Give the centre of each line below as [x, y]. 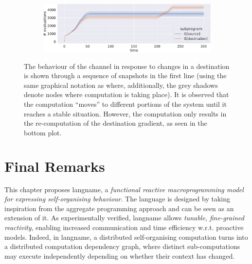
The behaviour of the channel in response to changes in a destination [127, 66]
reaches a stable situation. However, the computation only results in [125, 113]
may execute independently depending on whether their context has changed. [120, 256]
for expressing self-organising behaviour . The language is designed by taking [117, 199]
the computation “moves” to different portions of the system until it [125, 104]
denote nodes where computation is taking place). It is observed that [126, 94]
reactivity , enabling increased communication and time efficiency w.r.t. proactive [124, 227]
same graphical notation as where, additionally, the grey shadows [121, 85]
